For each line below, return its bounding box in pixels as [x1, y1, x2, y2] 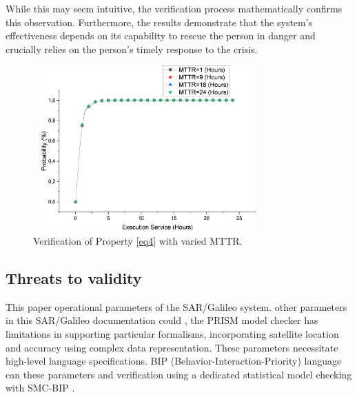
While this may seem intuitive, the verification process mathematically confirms [6, 1, 343, 15]
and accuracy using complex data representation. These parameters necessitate [6, 340, 338, 354]
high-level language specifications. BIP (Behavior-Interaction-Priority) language [6, 354, 342, 368]
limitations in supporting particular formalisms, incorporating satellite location [6, 326, 339, 340]
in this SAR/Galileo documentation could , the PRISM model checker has [6, 313, 318, 327]
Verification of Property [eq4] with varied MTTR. [33, 233, 243, 247]
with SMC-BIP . [6, 380, 75, 395]
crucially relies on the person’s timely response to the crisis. [6, 41, 258, 56]
